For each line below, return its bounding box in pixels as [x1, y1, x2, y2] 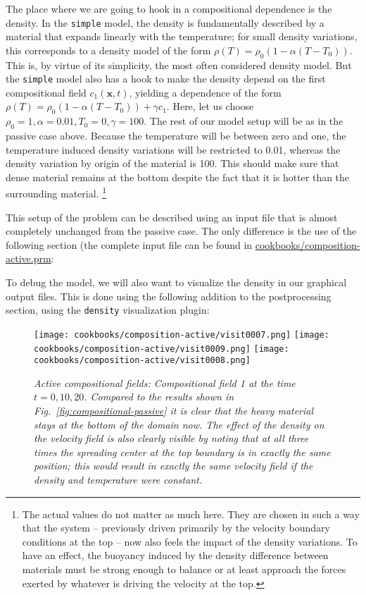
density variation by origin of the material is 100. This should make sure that [6, 156, 339, 171]
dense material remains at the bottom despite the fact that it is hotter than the [6, 169, 350, 184]
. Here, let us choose [166, 99, 254, 114]
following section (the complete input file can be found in [6, 237, 253, 252]
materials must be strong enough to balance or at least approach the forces [22, 562, 346, 577]
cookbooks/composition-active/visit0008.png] [34, 355, 251, 366]
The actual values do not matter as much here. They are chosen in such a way [22, 506, 360, 521]
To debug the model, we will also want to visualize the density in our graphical [6, 275, 347, 290]
